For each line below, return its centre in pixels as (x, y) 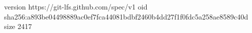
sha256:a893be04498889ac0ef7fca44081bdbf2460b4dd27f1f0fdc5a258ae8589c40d (126, 16)
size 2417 (18, 26)
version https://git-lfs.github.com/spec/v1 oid (76, 6)
